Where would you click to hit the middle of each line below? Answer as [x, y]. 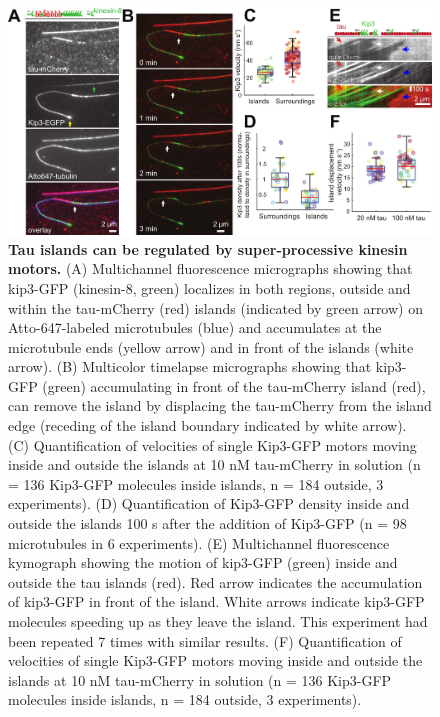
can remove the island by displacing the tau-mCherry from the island [220, 405]
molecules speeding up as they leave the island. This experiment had [218, 621]
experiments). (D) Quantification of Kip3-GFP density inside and [209, 503]
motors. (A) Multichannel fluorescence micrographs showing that [210, 268]
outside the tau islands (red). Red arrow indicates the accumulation [215, 581]
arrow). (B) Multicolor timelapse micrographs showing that [190, 366]
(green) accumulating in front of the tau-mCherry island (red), [234, 385]
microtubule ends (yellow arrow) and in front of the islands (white [211, 346]
